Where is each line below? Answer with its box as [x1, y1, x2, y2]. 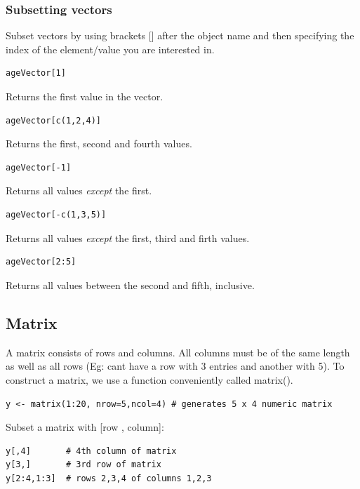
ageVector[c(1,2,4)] [6, 115, 102, 126]
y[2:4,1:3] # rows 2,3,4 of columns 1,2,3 [6, 473, 212, 483]
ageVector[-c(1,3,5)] [6, 209, 107, 220]
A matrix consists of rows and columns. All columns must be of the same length [6, 344, 350, 359]
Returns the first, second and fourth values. [6, 136, 192, 151]
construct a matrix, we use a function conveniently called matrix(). [6, 372, 293, 387]
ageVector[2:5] [6, 257, 76, 267]
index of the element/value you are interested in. [6, 41, 215, 56]
